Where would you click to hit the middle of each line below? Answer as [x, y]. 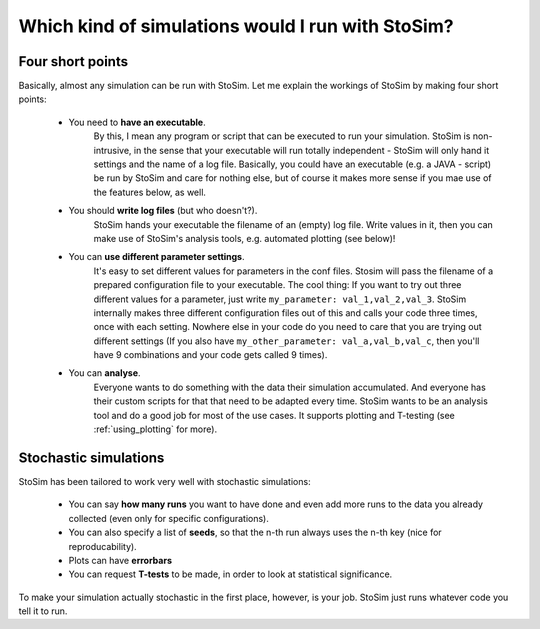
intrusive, [112, 150]
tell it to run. [43, 611]
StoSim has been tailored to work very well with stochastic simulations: [164, 481]
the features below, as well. [150, 192]
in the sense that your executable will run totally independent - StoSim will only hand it [311, 150]
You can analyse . [104, 373]
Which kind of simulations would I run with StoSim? [236, 26]
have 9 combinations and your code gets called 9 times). [210, 355]
